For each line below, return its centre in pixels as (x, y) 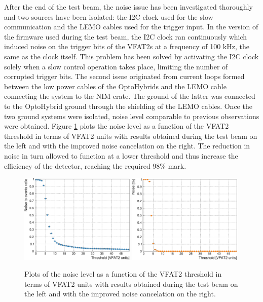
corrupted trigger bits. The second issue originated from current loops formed (124, 76)
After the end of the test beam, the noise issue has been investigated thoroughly (128, 7)
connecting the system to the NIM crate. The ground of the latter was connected (130, 96)
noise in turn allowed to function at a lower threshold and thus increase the (121, 155)
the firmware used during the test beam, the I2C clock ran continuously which (126, 36)
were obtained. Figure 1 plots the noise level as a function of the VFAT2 (117, 126)
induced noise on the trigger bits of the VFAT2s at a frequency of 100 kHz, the (127, 46)
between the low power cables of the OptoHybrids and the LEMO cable (115, 86)
